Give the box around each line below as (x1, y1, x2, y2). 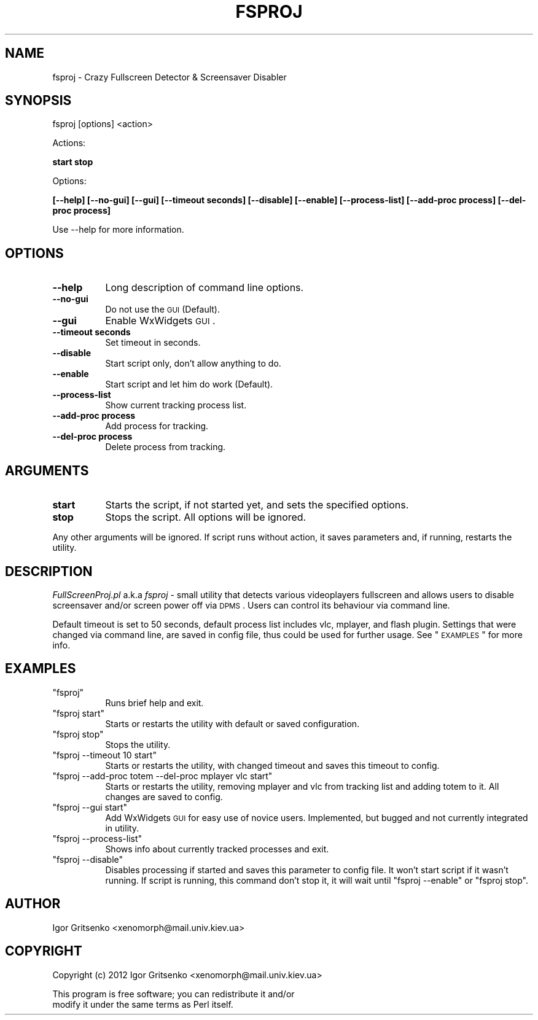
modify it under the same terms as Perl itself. (52, 999, 233, 1010)
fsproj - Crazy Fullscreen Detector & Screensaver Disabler (52, 71, 287, 82)
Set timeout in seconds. (105, 337, 201, 348)
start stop (52, 157, 93, 168)
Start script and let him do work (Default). (105, 379, 273, 390)
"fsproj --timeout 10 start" (52, 749, 157, 760)
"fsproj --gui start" (52, 801, 128, 812)
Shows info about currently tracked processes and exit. (105, 843, 329, 854)
